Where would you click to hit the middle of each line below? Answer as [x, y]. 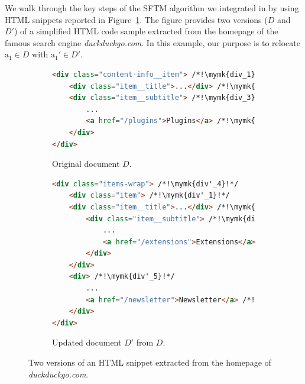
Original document [86, 164]
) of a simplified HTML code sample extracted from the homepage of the [146, 31]
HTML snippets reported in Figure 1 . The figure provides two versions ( [136, 19]
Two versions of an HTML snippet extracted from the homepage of [150, 362]
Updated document [87, 342]
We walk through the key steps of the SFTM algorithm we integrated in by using [152, 8]
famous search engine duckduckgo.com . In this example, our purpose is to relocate [152, 42]
